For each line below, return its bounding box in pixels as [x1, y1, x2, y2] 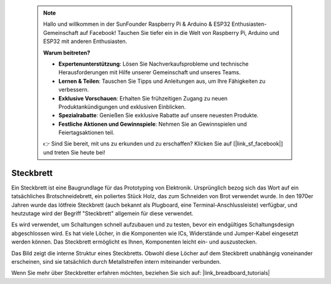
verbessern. [58, 86, 89, 93]
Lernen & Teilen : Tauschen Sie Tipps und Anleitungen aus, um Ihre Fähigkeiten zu [58, 77, 266, 85]
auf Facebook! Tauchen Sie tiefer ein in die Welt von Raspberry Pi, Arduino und [80, 29, 280, 36]
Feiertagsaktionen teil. [58, 129, 115, 136]
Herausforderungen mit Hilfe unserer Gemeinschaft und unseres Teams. [58, 69, 241, 76]
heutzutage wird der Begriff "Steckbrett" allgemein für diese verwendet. [11, 209, 194, 217]
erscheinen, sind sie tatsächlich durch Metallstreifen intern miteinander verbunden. [11, 258, 221, 265]
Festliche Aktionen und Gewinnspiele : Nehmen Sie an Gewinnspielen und [58, 120, 248, 128]
